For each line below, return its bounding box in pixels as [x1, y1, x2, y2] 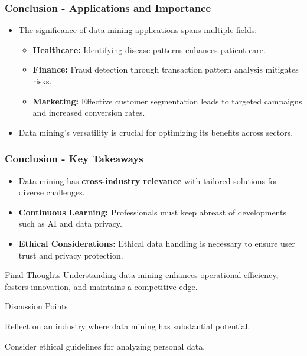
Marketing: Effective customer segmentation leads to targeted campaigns [32, 94, 302, 107]
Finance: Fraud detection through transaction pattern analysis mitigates [32, 63, 299, 76]
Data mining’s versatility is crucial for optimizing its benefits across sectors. [18, 126, 293, 138]
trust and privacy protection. [18, 249, 123, 261]
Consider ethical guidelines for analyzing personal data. [5, 339, 205, 352]
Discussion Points [5, 300, 68, 312]
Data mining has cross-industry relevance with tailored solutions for [18, 174, 278, 187]
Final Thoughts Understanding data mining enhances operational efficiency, [5, 269, 279, 281]
